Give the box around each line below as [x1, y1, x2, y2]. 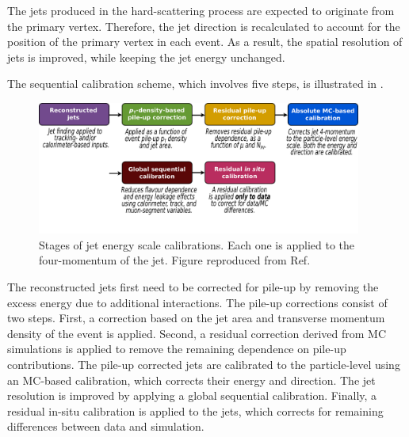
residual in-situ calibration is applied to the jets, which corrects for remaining [7, 402, 384, 419]
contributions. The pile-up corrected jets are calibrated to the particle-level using [7, 355, 400, 372]
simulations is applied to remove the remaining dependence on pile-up [7, 340, 346, 357]
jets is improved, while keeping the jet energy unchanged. [7, 48, 285, 65]
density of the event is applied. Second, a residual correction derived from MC [7, 325, 386, 341]
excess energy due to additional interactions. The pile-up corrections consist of [7, 294, 388, 310]
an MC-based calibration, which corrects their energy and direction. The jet [7, 371, 376, 388]
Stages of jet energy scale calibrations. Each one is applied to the [39, 236, 355, 253]
